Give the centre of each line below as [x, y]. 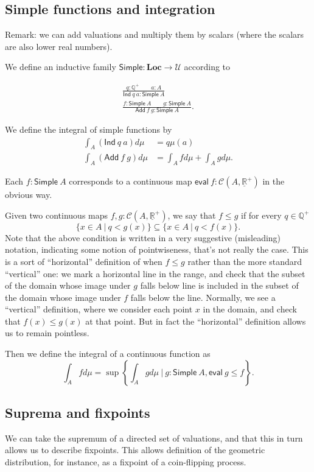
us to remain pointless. [47, 333]
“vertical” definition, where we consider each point [99, 309]
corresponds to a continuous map [131, 181]
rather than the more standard [245, 261]
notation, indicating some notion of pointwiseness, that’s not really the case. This [157, 249]
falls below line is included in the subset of [219, 285]
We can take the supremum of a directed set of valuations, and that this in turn [154, 438]
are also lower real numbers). [59, 46]
